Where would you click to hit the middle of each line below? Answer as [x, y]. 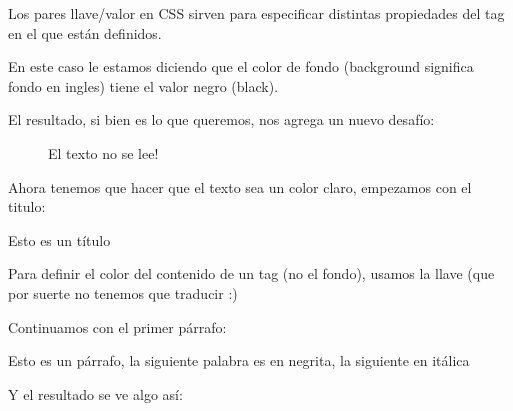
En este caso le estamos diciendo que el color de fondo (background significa [241, 66]
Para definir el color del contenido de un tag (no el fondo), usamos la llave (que [251, 273]
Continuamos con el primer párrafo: [117, 326]
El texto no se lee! [103, 152]
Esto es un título [59, 239]
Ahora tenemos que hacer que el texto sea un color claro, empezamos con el [240, 186]
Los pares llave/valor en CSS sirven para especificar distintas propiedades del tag [256, 13]
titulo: [27, 206]
